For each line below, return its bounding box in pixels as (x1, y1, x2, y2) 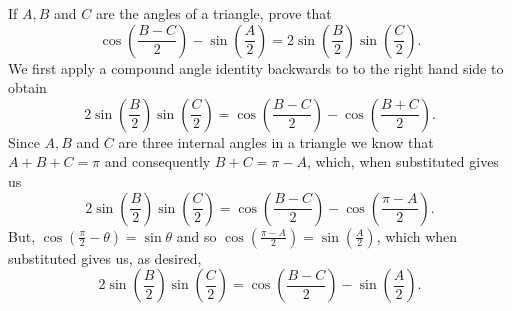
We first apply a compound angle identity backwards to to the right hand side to (8, 57, 504, 78)
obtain (8, 77, 47, 98)
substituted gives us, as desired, (8, 247, 202, 268)
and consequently (104, 151, 211, 172)
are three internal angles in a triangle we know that (118, 131, 434, 152)
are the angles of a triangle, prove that (95, 3, 332, 23)
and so (176, 225, 217, 246)
